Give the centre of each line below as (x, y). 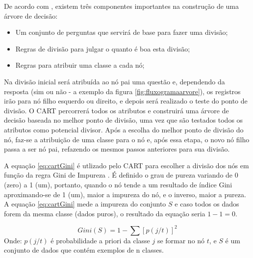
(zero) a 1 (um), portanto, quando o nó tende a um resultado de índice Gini (118, 184)
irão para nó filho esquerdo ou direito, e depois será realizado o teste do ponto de (126, 101)
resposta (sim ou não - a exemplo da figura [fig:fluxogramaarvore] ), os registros (122, 91)
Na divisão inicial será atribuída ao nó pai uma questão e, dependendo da (114, 81)
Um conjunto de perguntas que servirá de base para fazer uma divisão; (122, 32)
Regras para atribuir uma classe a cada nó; (80, 65)
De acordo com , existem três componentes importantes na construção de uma (121, 6)
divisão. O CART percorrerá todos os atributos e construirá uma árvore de (116, 110)
